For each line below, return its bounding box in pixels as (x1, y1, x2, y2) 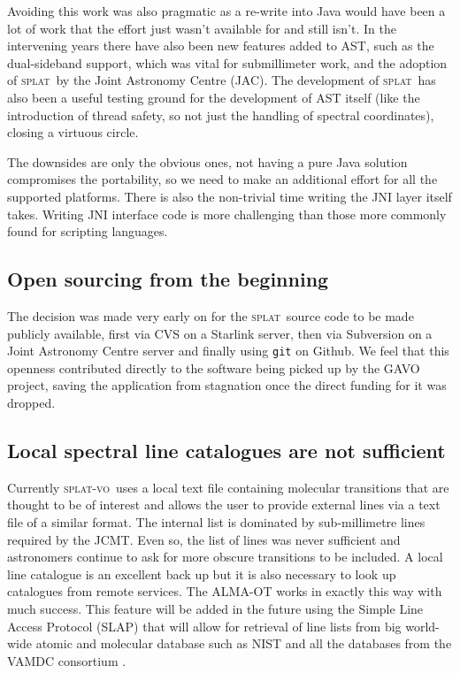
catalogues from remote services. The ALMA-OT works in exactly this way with (7, 582, 442, 600)
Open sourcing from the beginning (7, 265, 329, 293)
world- (405, 616, 440, 635)
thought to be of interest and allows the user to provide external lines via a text (7, 495, 441, 514)
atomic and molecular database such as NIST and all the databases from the (35, 634, 452, 653)
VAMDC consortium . (7, 651, 126, 669)
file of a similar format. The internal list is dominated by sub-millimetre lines (7, 512, 425, 531)
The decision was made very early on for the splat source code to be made (7, 306, 414, 325)
